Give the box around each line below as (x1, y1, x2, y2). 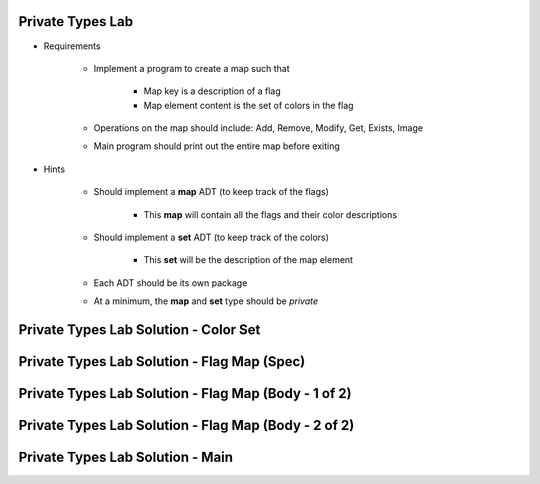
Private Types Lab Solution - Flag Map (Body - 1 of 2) (18, 385, 352, 402)
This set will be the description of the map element (143, 254, 354, 266)
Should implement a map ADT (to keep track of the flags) (93, 186, 330, 198)
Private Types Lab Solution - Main (18, 449, 234, 466)
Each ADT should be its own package (93, 276, 248, 289)
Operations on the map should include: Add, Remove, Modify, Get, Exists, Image (93, 122, 424, 134)
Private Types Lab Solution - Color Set (18, 321, 261, 339)
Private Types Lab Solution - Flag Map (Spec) (18, 353, 306, 370)
